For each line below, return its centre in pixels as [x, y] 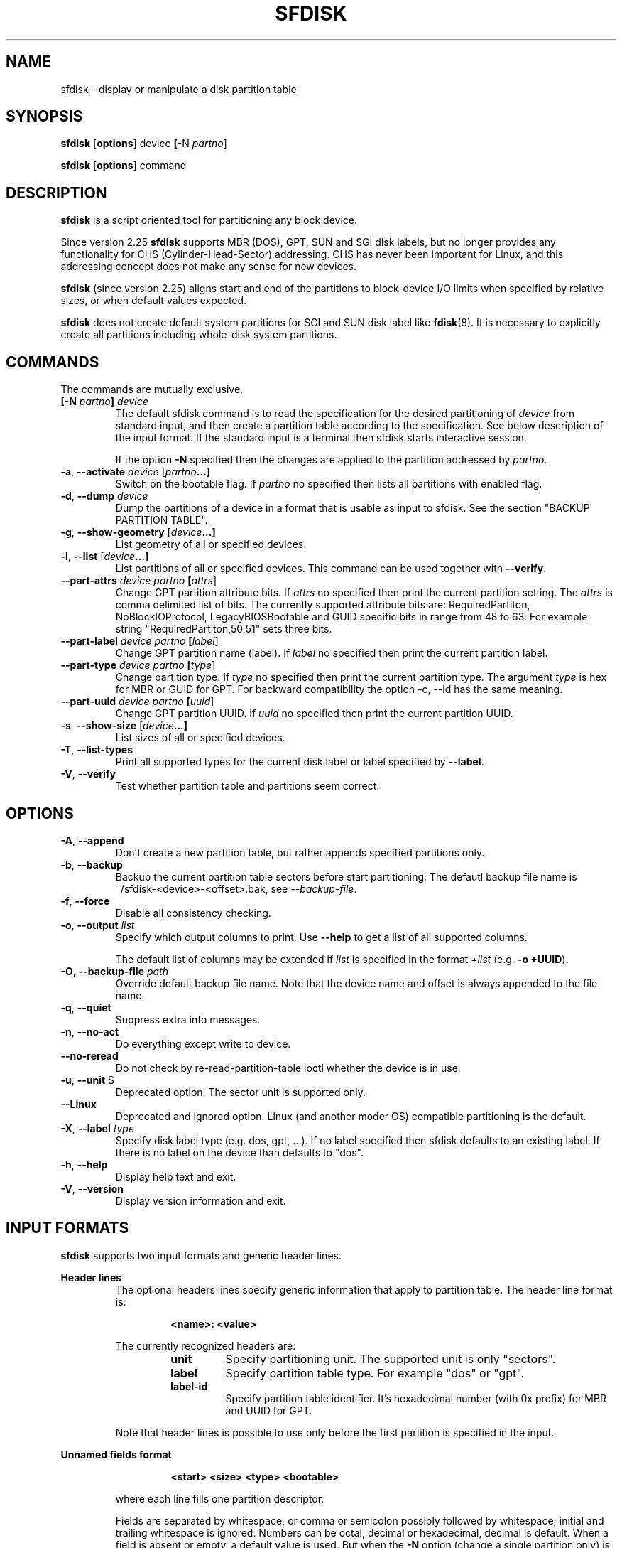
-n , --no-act [90, 1031]
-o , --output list [98, 925]
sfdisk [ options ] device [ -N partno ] [144, 144]
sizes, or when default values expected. [154, 301]
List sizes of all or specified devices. [200, 738]
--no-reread [89, 1055]
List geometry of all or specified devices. [211, 544]
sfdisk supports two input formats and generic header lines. [201, 1255]
